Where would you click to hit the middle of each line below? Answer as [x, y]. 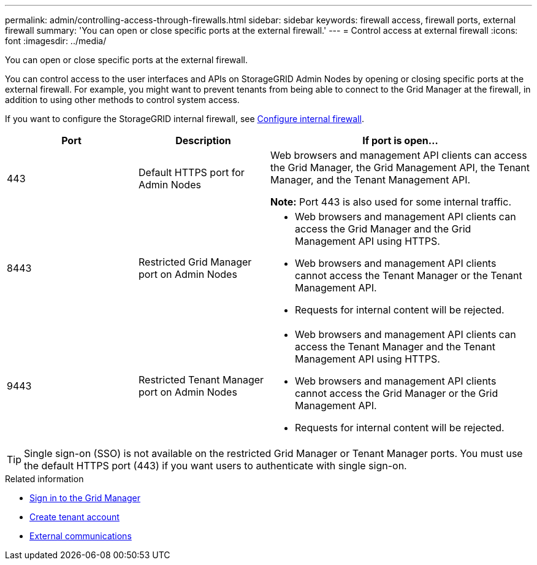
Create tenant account [74, 517]
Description [203, 140]
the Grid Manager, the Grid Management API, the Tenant [400, 167]
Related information [44, 479]
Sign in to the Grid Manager [85, 498]
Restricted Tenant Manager [201, 380]
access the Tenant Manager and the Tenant [395, 347]
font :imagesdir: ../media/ [56, 41]
